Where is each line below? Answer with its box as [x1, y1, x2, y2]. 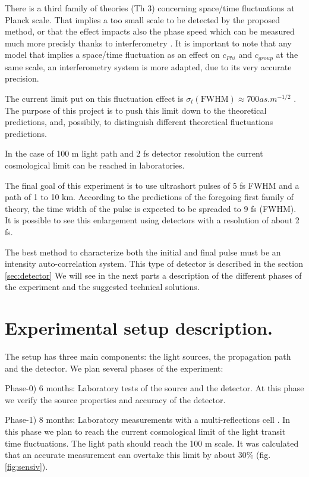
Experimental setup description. [5, 316, 273, 340]
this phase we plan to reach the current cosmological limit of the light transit [5, 425, 286, 438]
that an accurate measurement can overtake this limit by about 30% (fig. [5, 448, 271, 461]
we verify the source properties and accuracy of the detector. [5, 393, 226, 406]
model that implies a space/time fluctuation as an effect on [5, 48, 220, 61]
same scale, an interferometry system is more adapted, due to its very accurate [5, 60, 292, 73]
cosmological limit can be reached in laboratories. [5, 158, 185, 171]
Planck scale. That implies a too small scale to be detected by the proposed [5, 13, 280, 26]
